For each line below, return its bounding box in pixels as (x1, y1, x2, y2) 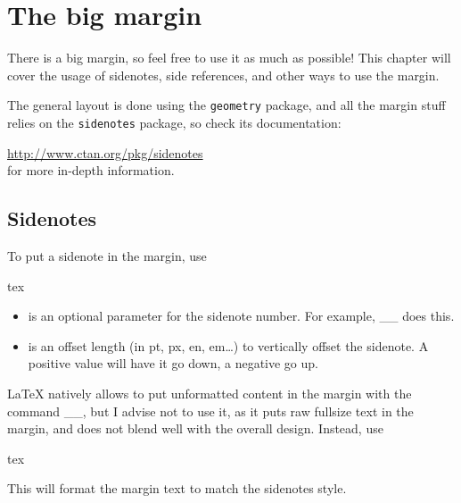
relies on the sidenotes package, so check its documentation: (7, 113, 342, 131)
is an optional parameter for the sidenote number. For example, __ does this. (28, 306, 455, 325)
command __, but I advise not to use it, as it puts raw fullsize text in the (7, 401, 414, 420)
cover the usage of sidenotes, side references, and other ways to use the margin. (7, 65, 440, 84)
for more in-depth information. (7, 161, 175, 180)
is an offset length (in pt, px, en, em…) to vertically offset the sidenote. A (28, 336, 429, 355)
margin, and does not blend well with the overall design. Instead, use (7, 419, 383, 438)
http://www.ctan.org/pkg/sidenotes (7, 143, 203, 162)
